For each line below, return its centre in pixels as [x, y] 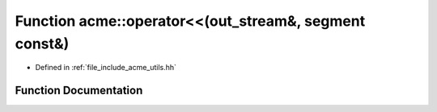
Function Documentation [79, 91]
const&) [42, 44]
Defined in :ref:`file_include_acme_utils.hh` [106, 68]
